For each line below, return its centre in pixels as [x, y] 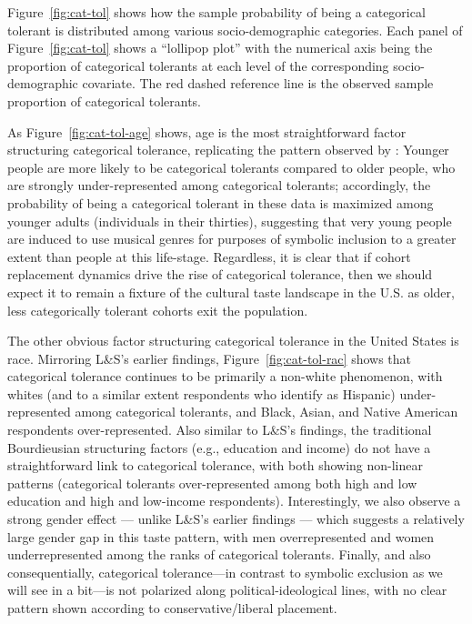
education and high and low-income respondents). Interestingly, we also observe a [234, 501]
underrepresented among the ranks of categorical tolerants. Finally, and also [219, 554]
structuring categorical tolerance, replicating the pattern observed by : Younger [228, 150]
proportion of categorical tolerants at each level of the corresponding [198, 65]
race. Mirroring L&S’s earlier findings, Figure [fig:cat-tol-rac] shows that [210, 358]
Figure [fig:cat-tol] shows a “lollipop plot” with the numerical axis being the [220, 48]
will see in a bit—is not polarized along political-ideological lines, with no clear [227, 590]
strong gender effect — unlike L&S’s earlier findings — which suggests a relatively [236, 519]
